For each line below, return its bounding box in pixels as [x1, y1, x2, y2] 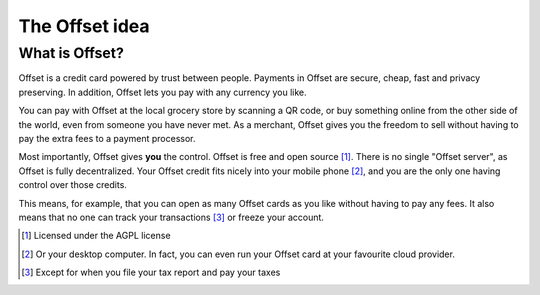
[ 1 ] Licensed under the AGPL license [21, 230, 171, 242]
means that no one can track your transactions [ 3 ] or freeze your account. [18, 211, 325, 223]
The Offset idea [18, 15, 150, 37]
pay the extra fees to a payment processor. [18, 132, 196, 144]
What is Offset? [18, 44, 124, 62]
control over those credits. [18, 179, 127, 191]
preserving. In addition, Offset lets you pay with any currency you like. [18, 86, 307, 98]
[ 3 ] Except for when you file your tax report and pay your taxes [21, 266, 281, 279]
